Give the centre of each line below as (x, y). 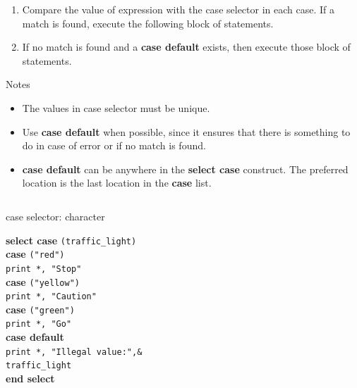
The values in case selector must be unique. (116, 107)
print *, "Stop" (44, 269)
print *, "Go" (39, 324)
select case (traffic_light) (71, 240)
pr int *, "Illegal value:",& (74, 352)
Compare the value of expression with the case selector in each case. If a (178, 9)
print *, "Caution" (51, 297)
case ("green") (40, 309)
